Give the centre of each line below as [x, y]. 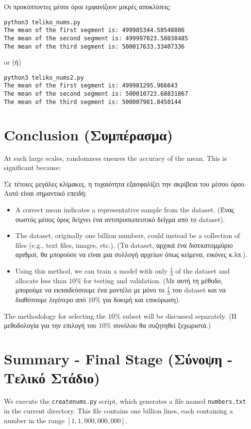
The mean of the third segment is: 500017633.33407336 [94, 46]
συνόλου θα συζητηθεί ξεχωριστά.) [162, 325]
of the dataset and [202, 270]
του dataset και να [199, 290]
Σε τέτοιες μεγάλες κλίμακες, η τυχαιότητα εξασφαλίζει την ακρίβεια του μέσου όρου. [125, 183]
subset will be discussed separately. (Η [180, 316]
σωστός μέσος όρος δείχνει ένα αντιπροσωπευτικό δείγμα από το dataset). [120, 219]
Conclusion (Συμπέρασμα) [89, 134]
